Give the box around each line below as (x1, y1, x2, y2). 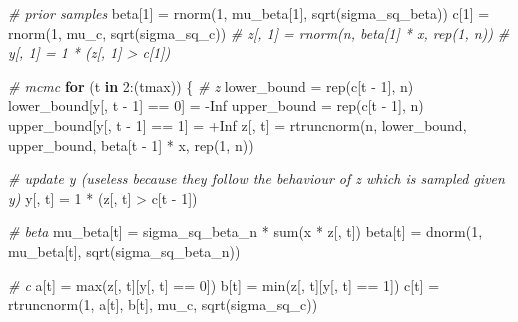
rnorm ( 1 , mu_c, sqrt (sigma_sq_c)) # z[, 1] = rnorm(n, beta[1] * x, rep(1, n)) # (8, 22, 510, 43)
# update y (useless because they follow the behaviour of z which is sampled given (8, 168, 505, 189)
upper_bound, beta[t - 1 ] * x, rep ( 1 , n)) (8, 134, 254, 155)
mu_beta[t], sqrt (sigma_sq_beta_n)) (8, 240, 241, 261)
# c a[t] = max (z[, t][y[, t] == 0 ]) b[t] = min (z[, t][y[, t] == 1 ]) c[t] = (8, 274, 440, 295)
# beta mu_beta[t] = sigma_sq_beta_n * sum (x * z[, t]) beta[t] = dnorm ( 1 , (8, 221, 483, 242)
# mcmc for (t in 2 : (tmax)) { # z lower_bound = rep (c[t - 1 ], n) (8, 75, 414, 96)
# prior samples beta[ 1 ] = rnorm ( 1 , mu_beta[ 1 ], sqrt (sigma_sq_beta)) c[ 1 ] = (8, 3, 490, 23)
